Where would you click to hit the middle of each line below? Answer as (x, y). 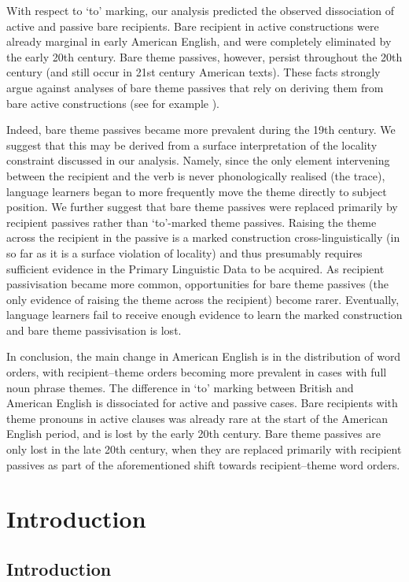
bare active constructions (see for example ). (113, 103)
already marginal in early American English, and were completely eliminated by (199, 41)
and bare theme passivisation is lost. (94, 330)
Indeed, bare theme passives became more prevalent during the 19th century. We (201, 130)
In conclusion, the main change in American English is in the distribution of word (204, 356)
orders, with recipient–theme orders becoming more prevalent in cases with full (197, 372)
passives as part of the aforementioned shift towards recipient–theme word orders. (203, 464)
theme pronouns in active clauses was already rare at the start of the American (197, 418)
